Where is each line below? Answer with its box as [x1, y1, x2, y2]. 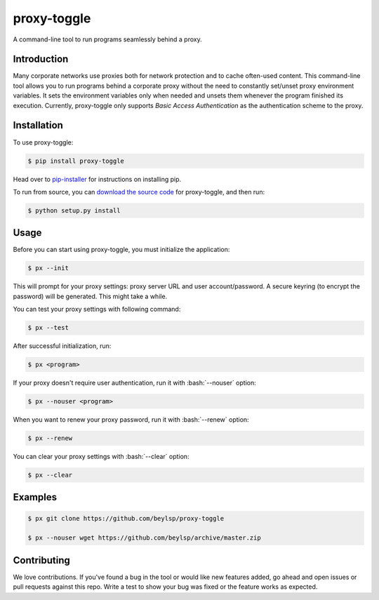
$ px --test [27, 324, 69, 332]
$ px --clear [27, 471, 73, 479]
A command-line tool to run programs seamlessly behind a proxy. [13, 35, 203, 44]
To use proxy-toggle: [13, 138, 74, 147]
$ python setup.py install [27, 206, 121, 214]
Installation [13, 119, 63, 131]
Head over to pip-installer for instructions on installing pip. [13, 175, 182, 183]
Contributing [13, 554, 70, 566]
